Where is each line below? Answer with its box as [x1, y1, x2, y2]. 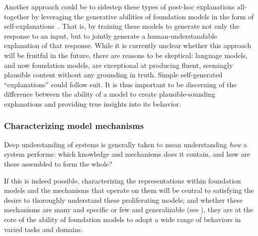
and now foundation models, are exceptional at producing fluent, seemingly [4, 59, 233, 70]
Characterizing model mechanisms [4, 119, 144, 132]
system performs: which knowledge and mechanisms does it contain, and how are [4, 149, 251, 159]
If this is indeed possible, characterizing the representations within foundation [4, 175, 241, 185]
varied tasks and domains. [4, 224, 83, 234]
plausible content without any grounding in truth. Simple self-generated [4, 69, 223, 80]
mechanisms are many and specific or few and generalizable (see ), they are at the [4, 204, 254, 215]
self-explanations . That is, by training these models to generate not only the [4, 21, 240, 31]
